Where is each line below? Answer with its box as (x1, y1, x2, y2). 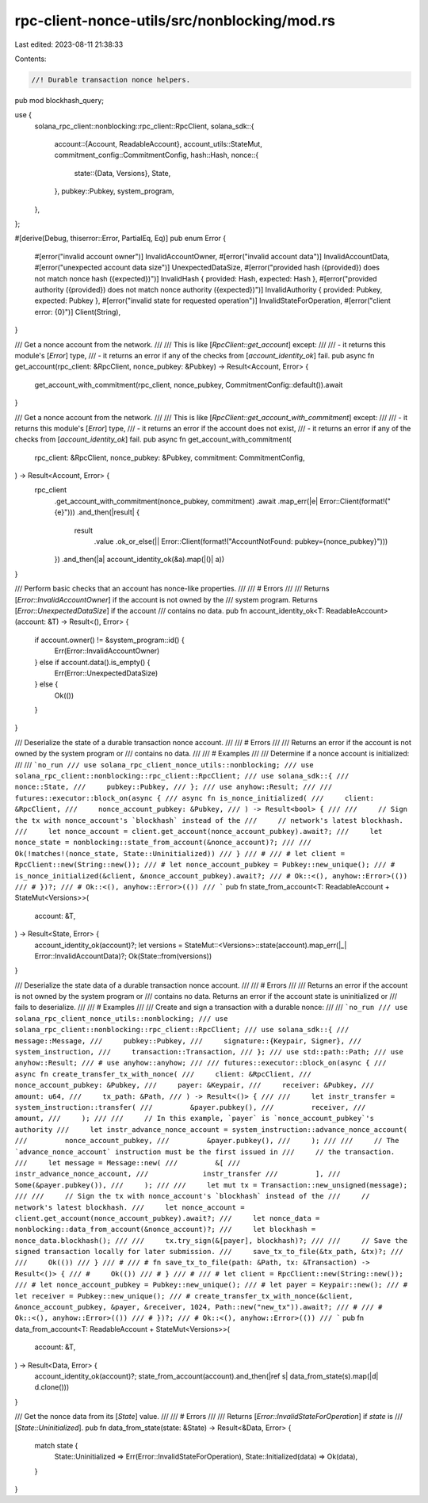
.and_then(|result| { (76, 507, 140, 517)
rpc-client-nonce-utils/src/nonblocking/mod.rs (14, 12, 336, 29)
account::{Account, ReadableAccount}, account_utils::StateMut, (54, 140, 263, 149)
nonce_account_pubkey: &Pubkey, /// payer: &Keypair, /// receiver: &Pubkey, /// (14, 1080, 374, 1090)
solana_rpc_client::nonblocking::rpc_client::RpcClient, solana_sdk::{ (34, 121, 254, 131)
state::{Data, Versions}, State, (74, 168, 171, 178)
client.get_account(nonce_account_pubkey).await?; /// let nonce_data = (14, 1214, 320, 1222)
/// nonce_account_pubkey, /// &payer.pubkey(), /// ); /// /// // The (14, 1136, 399, 1145)
